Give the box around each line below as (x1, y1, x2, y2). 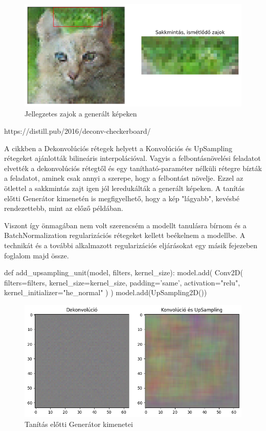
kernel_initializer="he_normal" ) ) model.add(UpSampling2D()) (4, 287, 207, 298)
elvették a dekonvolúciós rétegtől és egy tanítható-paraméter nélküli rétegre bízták (4, 162, 262, 173)
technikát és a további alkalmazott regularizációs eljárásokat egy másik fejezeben (4, 240, 258, 250)
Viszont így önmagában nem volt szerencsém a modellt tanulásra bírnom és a (4, 220, 247, 230)
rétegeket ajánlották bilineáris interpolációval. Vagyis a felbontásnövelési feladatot (4, 153, 261, 163)
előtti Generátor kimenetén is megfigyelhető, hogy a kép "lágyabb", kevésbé (4, 193, 239, 203)
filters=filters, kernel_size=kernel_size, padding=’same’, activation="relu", (4, 277, 240, 288)
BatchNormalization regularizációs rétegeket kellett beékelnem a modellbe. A (4, 230, 246, 241)
